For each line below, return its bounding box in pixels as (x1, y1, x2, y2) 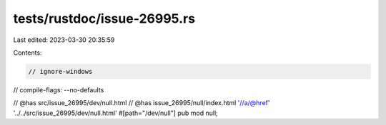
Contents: (13, 48, 42, 57)
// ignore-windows (28, 67, 93, 75)
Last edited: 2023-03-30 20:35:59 (13, 36, 115, 44)
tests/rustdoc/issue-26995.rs (13, 11, 196, 26)
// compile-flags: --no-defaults (13, 85, 104, 94)
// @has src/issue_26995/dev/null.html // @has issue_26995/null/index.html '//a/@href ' (13, 99, 270, 107)
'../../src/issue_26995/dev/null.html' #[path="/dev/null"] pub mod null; (13, 109, 218, 117)
